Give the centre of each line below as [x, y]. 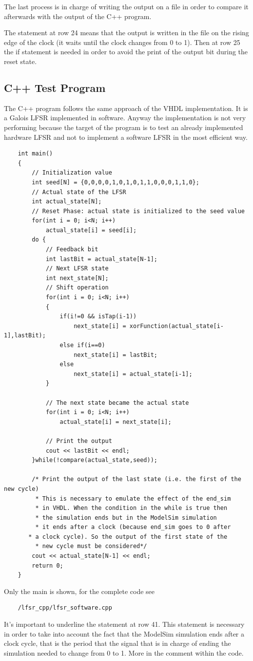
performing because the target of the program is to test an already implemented [124, 127]
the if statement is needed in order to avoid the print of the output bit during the [126, 52]
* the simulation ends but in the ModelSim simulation [126, 518]
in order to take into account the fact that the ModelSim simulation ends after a [124, 633]
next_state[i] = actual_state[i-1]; [133, 374]
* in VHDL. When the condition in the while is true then [131, 508]
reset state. [20, 61]
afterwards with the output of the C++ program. [78, 16]
